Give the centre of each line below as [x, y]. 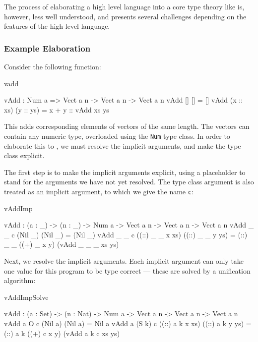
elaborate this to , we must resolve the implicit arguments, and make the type [123, 145]
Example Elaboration [47, 48]
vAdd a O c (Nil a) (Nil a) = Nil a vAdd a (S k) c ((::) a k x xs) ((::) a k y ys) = [128, 323]
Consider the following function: [53, 66]
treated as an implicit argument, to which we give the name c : [99, 191]
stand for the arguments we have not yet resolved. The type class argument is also [129, 182]
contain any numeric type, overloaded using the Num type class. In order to [117, 136]
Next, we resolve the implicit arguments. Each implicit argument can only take [124, 261]
